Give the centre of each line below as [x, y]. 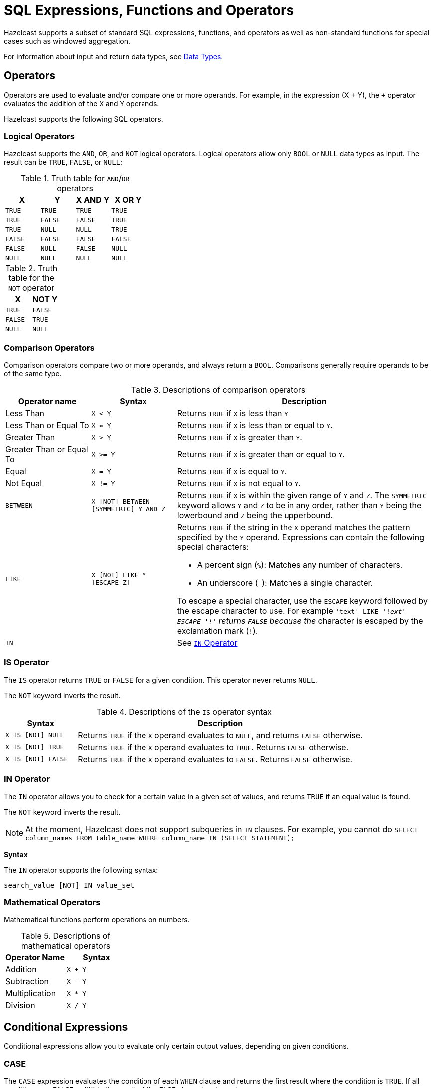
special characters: [213, 547]
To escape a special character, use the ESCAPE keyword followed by [302, 601]
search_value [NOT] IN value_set [69, 885]
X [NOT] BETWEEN [121, 502]
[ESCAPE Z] [111, 583]
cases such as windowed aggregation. [67, 41]
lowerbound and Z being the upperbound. [255, 515]
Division [20, 1005]
